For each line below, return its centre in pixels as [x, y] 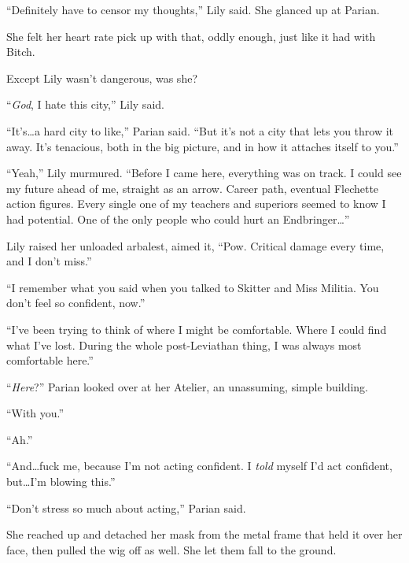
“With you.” [35, 413]
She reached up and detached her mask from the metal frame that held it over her [204, 534]
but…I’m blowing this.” [61, 482]
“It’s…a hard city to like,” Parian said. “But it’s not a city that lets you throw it [200, 130]
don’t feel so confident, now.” [76, 303]
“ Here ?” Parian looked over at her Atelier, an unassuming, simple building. [187, 386]
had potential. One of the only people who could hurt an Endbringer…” [178, 219]
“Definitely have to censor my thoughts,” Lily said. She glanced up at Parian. [193, 9]
